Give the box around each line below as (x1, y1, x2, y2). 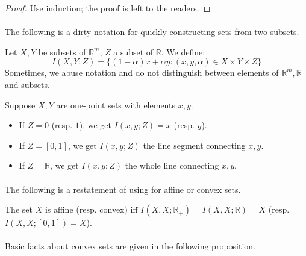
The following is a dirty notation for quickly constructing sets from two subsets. (5, 25, 299, 38)
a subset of (113, 45, 154, 58)
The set (5, 203, 33, 216)
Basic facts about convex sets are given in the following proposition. (5, 240, 255, 252)
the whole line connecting (125, 159, 219, 172)
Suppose (5, 98, 36, 111)
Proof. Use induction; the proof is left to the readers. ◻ (5, 2, 211, 14)
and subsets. (5, 78, 50, 90)
